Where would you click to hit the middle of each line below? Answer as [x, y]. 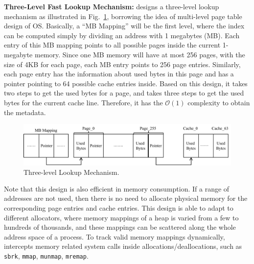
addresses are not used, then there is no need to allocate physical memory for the [126, 198]
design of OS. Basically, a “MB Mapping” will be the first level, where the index [124, 26]
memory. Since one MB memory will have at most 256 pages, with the [140, 54]
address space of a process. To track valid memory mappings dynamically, [115, 236]
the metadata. [25, 112]
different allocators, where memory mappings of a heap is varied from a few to [121, 217]
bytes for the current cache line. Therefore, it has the [83, 102]
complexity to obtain [219, 102]
